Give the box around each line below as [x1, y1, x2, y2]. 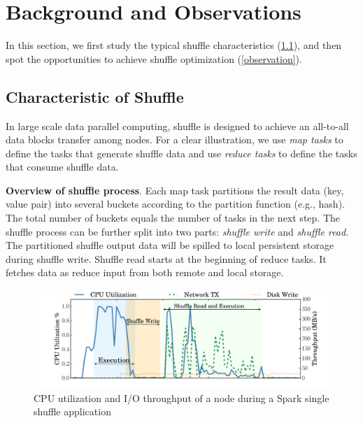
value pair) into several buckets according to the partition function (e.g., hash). [6, 196, 345, 211]
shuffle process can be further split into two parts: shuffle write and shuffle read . [6, 224, 349, 238]
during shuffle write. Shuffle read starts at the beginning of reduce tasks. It [6, 251, 327, 266]
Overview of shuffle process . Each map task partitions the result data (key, [6, 182, 344, 197]
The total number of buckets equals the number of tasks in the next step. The [6, 210, 340, 225]
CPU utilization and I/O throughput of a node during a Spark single [34, 390, 329, 405]
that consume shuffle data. [6, 159, 119, 174]
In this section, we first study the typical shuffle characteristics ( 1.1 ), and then [6, 38, 342, 52]
